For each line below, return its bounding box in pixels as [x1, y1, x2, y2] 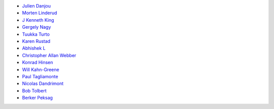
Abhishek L [22, 45, 46, 51]
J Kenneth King [22, 17, 54, 23]
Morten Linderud [22, 10, 57, 16]
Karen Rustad [22, 38, 51, 44]
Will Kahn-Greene [22, 66, 59, 73]
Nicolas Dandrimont [22, 81, 64, 87]
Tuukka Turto [22, 31, 50, 37]
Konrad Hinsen [22, 60, 53, 66]
